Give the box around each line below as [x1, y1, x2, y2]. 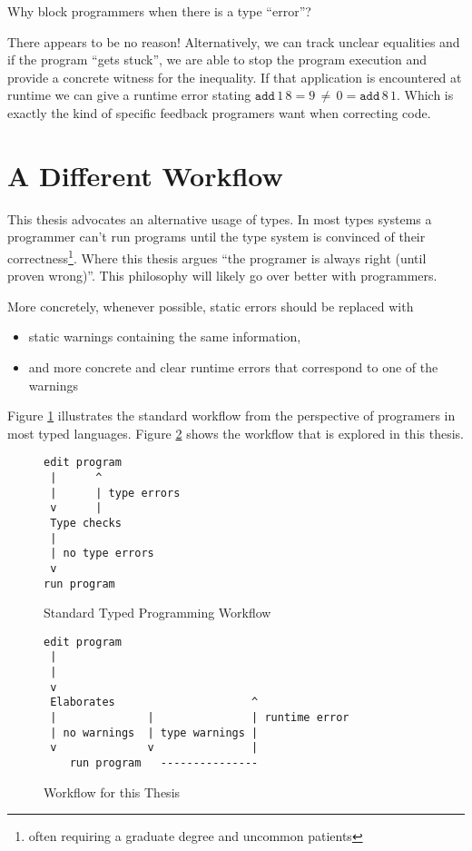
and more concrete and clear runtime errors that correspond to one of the [28, 357, 438, 376]
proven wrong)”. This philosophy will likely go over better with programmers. [7, 266, 438, 285]
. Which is [396, 85, 454, 104]
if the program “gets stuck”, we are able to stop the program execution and [7, 50, 427, 69]
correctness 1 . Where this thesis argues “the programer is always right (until [7, 245, 427, 267]
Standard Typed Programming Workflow [44, 603, 271, 622]
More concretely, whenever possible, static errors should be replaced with [7, 296, 414, 315]
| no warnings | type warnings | [50, 726, 259, 739]
